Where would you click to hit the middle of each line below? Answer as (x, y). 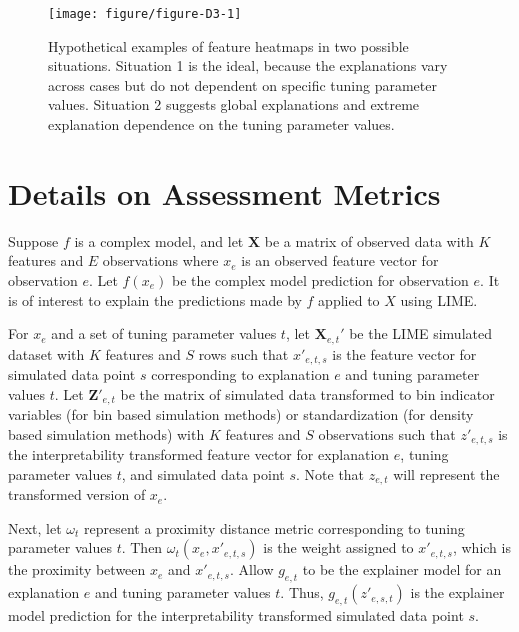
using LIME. (439, 299)
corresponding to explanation (240, 374)
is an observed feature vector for (340, 260)
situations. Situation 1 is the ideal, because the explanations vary (248, 65)
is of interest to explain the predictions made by (155, 299)
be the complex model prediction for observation (320, 279)
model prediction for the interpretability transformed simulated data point (236, 614)
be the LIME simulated (420, 333)
